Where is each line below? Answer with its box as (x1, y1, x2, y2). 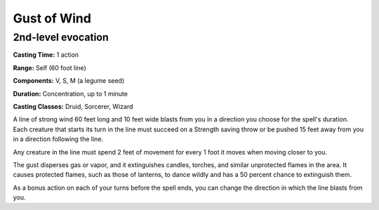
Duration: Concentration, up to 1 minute (13, 89, 128, 98)
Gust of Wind (13, 11, 91, 26)
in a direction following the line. (13, 135, 104, 143)
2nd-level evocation (13, 31, 109, 44)
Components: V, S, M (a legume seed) (13, 77, 125, 85)
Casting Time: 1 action (13, 51, 79, 59)
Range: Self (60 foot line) (13, 63, 87, 72)
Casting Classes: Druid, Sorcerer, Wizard (13, 102, 133, 110)
